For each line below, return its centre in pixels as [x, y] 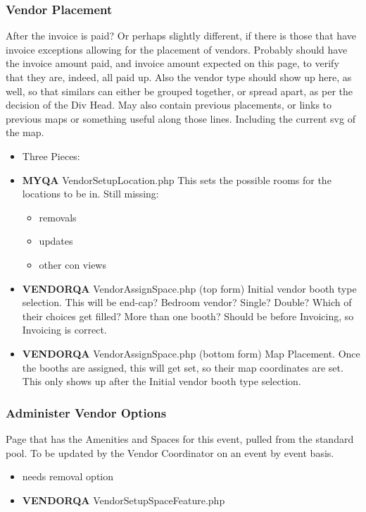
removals [58, 217]
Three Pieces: [51, 156]
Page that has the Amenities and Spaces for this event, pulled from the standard [180, 438]
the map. [25, 132]
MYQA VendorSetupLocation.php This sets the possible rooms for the [177, 179]
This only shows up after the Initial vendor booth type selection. [162, 381]
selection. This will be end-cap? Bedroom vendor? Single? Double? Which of [187, 302]
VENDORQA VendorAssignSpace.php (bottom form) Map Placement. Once [191, 353]
